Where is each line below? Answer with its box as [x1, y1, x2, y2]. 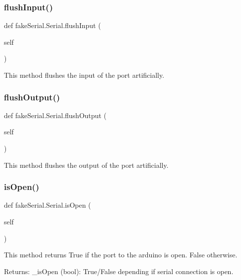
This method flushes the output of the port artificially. [4, 159, 169, 170]
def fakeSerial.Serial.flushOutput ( [4, 110, 106, 120]
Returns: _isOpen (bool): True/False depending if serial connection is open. [4, 266, 234, 276]
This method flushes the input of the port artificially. [4, 70, 165, 80]
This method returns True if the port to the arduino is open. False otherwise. [4, 249, 238, 260]
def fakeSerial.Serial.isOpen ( [4, 200, 91, 210]
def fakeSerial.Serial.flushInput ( [4, 20, 101, 31]
